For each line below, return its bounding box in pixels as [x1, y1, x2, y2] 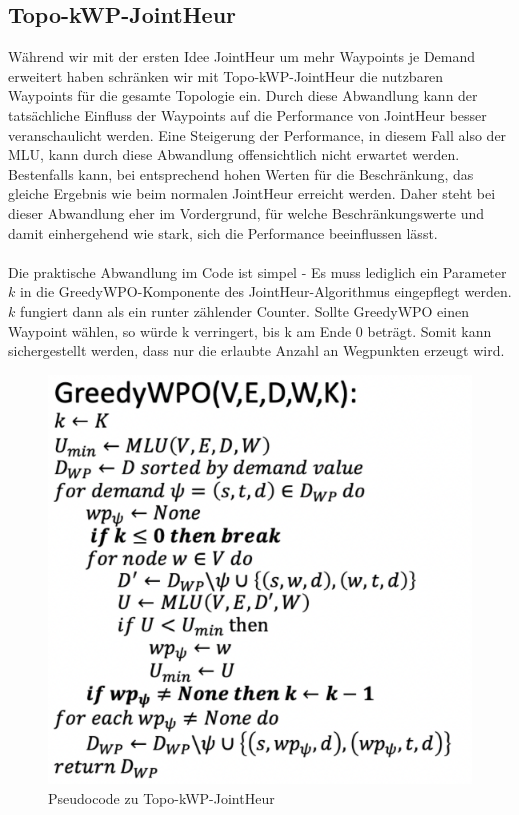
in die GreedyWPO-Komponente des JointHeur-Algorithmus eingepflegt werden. [19, 281, 512, 302]
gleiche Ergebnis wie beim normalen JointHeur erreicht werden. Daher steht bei [8, 183, 496, 204]
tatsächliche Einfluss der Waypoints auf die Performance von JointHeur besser [8, 104, 487, 125]
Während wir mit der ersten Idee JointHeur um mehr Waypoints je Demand [8, 46, 476, 67]
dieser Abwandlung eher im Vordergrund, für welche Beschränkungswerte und [8, 202, 484, 223]
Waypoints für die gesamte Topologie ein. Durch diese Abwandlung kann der [8, 85, 478, 106]
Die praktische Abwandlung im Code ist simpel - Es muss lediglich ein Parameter [8, 261, 507, 282]
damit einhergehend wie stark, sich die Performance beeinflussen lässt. [8, 222, 438, 243]
